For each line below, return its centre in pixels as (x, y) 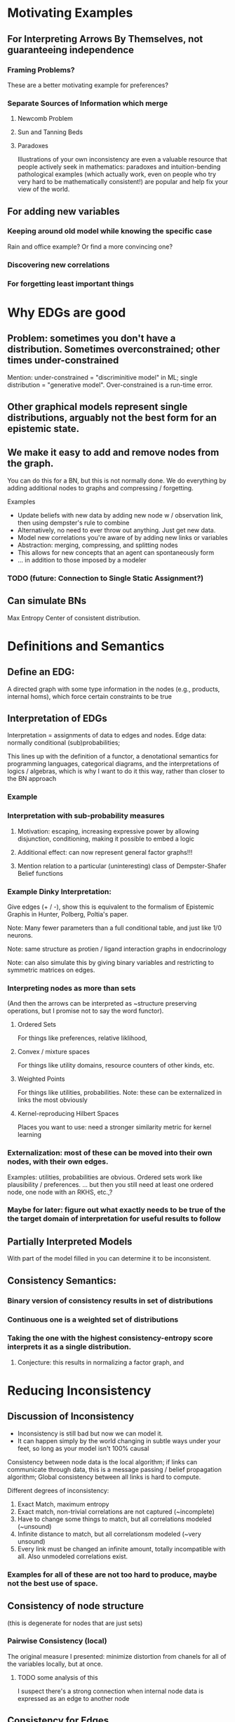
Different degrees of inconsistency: (58, 1490)
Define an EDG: (41, 672)
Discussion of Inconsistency (71, 1417)
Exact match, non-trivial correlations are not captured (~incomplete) (116, 1511)
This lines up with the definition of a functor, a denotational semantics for (113, 756)
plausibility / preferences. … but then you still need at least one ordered (110, 1184)
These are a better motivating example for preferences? (88, 85)
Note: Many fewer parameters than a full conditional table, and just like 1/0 (115, 928)
